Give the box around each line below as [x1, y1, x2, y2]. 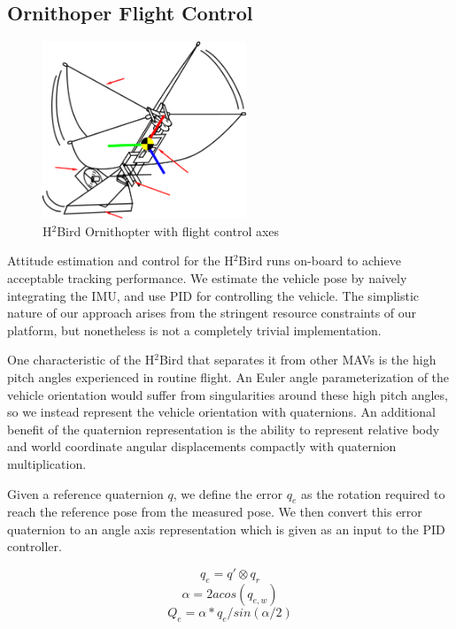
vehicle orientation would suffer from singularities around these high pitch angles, [7, 385, 448, 403]
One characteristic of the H [7, 350, 155, 369]
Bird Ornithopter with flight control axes [57, 221, 280, 240]
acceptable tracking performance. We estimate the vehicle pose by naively [7, 268, 407, 287]
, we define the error [173, 484, 283, 502]
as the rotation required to [301, 484, 445, 502]
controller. [7, 537, 62, 556]
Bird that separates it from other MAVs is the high [158, 350, 437, 369]
